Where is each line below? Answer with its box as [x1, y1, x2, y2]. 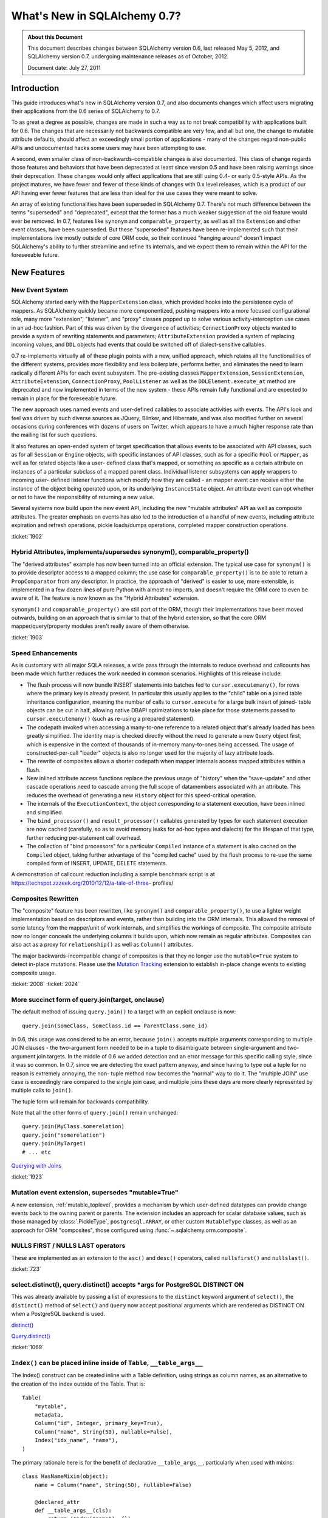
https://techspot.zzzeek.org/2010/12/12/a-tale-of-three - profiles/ [11, 879, 174, 887]
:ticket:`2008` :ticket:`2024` [11, 981, 80, 988]
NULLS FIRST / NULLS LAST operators [11, 1242, 126, 1250]
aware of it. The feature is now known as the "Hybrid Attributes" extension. [11, 594, 200, 602]
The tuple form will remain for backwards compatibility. [11, 1098, 149, 1105]
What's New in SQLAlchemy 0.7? [11, 9, 182, 22]
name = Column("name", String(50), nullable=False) [34, 1482, 192, 1488]
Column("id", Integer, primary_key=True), [34, 1420, 163, 1427]
